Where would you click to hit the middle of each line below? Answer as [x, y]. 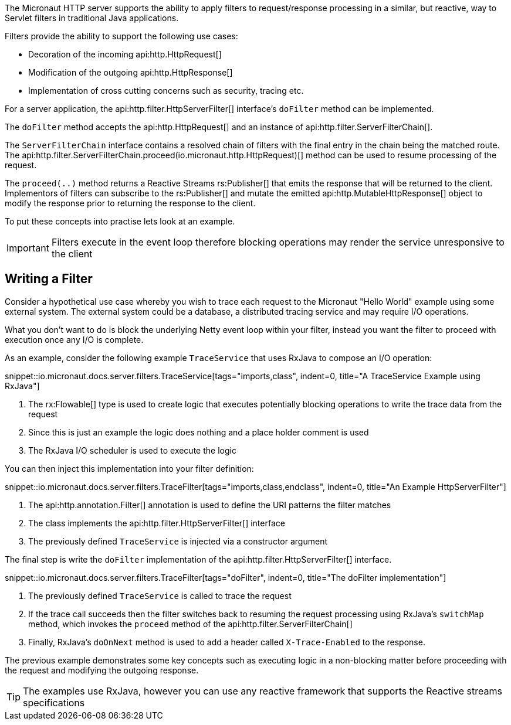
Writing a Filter [49, 279]
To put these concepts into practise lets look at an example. [120, 221]
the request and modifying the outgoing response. [102, 670]
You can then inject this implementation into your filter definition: [129, 468]
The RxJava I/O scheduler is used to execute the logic [132, 450]
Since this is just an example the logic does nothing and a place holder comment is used [199, 432]
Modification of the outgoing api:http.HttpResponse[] [131, 72]
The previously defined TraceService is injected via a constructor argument [178, 541]
